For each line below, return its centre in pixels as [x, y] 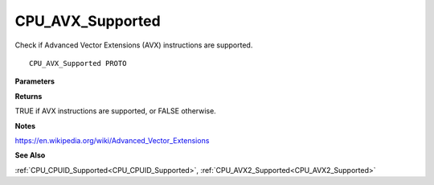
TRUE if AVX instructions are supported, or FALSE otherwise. [115, 111]
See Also [30, 155]
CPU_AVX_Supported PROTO [78, 63]
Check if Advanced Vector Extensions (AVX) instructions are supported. [134, 45]
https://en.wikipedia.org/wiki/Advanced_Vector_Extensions [112, 140]
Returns [29, 96]
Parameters [35, 81]
